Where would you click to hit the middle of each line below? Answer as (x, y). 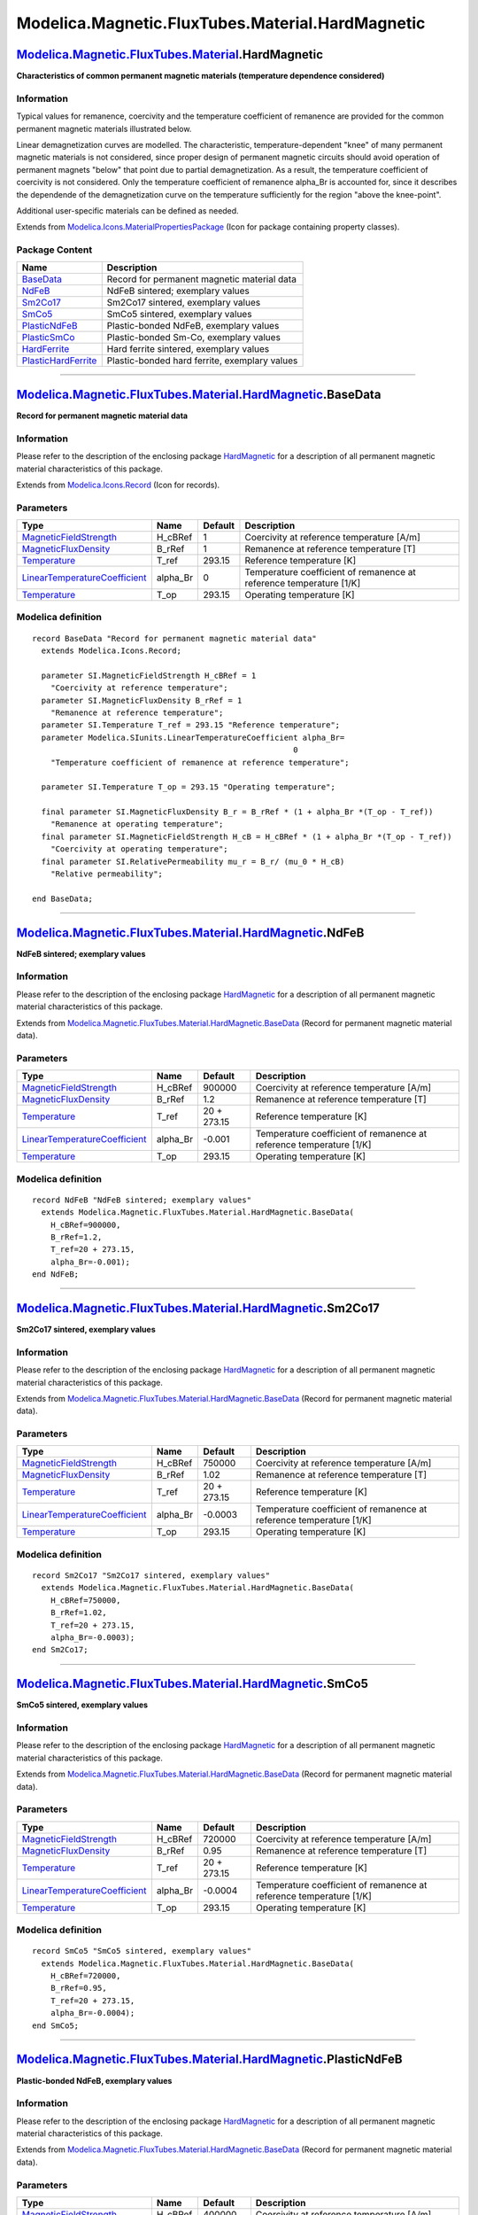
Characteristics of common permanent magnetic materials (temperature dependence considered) (200, 76)
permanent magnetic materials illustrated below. (104, 128)
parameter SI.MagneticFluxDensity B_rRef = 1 (142, 700)
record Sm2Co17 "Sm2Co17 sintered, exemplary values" (151, 1576)
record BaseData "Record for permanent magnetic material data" (175, 638)
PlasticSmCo (48, 338)
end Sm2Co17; (60, 1650)
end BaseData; (62, 898)
